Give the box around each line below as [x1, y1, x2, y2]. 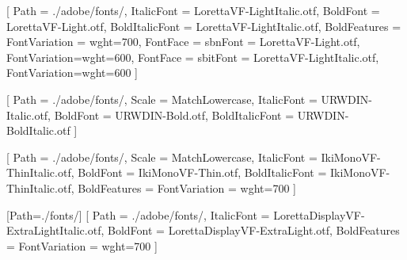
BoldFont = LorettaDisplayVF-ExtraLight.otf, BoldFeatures [108, 222, 400, 239]
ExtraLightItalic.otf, [6, 222, 105, 239]
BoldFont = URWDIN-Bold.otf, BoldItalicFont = [54, 106, 295, 123]
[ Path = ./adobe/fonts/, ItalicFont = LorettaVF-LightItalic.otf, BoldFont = [6, 2, 380, 18]
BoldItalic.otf [6, 122, 70, 139]
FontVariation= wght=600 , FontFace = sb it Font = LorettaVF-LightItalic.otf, [6, 48, 379, 65]
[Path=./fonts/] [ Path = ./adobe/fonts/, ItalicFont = [6, 206, 270, 223]
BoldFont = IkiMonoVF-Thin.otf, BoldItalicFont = [78, 164, 327, 181]
